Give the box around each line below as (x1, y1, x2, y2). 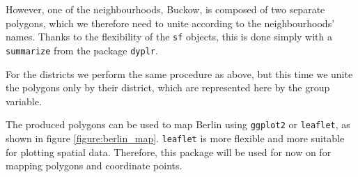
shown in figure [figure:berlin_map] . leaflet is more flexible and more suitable (6, 130, 345, 145)
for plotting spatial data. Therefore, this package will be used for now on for (6, 144, 332, 159)
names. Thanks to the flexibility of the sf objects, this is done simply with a (6, 29, 333, 44)
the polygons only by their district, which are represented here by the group (6, 80, 330, 95)
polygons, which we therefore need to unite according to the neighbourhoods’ (6, 15, 335, 30)
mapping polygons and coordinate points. (6, 158, 182, 173)
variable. (6, 93, 42, 108)
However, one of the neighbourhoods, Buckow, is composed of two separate (6, 2, 325, 16)
